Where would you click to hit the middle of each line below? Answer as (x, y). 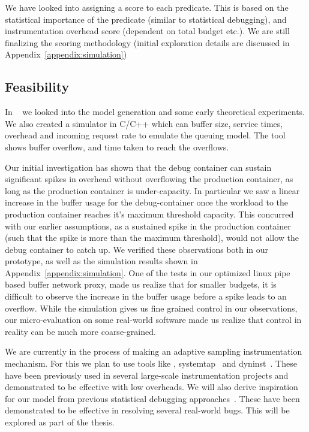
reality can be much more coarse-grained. (80, 331)
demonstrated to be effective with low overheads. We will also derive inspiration (151, 387)
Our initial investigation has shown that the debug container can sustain (138, 167)
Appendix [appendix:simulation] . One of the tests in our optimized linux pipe (148, 272)
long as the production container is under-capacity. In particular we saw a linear (152, 190)
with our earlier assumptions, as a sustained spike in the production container (148, 226)
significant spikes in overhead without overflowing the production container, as (149, 179)
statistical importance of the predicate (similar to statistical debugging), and (146, 19)
